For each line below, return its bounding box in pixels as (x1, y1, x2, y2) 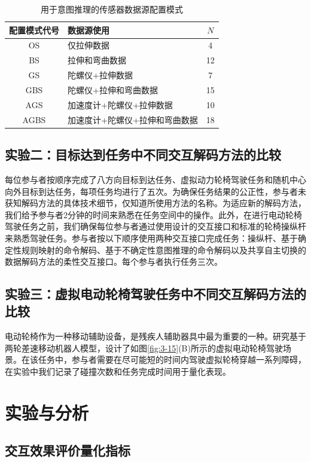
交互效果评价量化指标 (5, 441, 130, 460)
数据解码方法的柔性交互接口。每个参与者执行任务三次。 (5, 255, 222, 268)
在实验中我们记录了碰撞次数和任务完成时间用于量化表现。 (5, 365, 231, 378)
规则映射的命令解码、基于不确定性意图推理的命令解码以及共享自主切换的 (21, 243, 306, 256)
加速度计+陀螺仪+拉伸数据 (68, 98, 173, 111)
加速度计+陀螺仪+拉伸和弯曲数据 (68, 113, 198, 126)
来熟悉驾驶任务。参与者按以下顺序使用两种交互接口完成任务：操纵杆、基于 (5, 231, 298, 244)
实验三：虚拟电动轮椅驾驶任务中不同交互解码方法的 (5, 284, 306, 303)
